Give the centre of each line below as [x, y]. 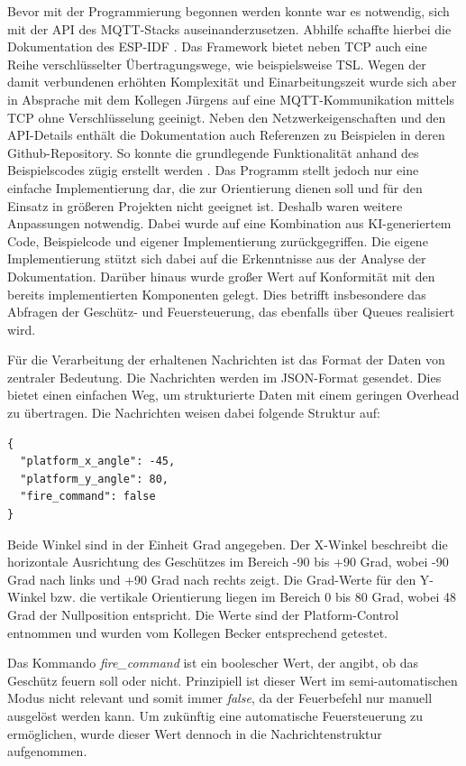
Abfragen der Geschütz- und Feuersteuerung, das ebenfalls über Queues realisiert [231, 312]
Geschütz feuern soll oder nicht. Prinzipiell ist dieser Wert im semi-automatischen [233, 680]
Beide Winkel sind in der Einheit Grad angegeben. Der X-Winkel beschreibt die [228, 544]
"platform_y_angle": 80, [94, 479]
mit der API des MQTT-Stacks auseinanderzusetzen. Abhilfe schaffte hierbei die [229, 28]
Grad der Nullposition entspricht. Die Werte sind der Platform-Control [203, 614]
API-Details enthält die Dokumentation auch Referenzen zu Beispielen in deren [226, 135]
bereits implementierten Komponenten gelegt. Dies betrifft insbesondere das [217, 294]
